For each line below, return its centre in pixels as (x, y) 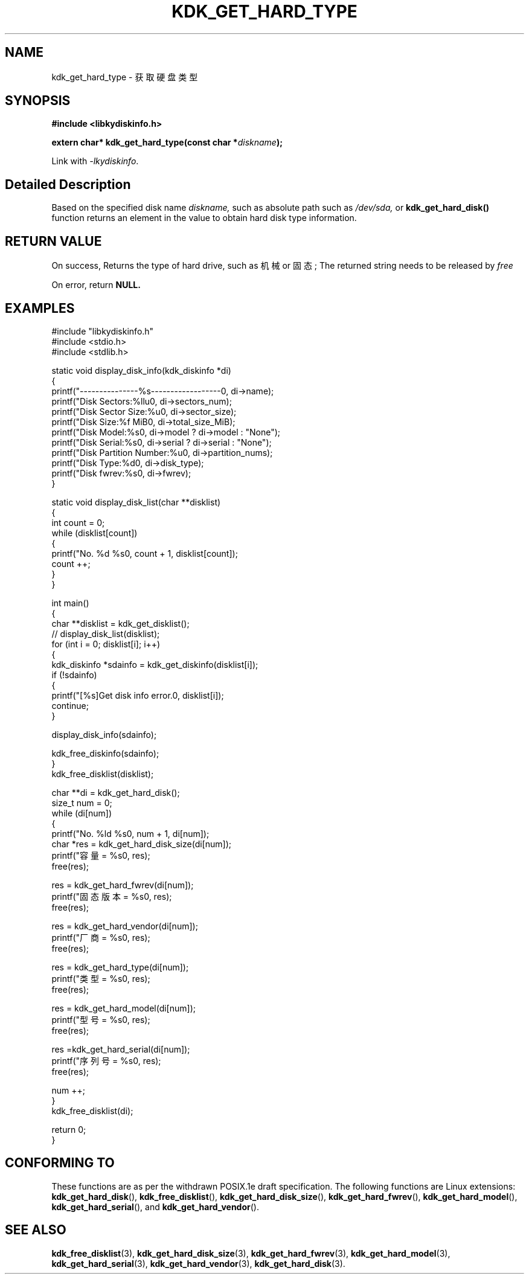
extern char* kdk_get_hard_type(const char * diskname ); (167, 143)
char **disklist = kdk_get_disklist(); (120, 623)
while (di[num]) (82, 813)
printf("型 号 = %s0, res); (101, 1019)
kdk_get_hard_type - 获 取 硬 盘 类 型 (125, 77)
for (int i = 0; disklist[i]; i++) (106, 644)
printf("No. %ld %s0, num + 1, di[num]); (130, 833)
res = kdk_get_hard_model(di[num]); (123, 1008)
